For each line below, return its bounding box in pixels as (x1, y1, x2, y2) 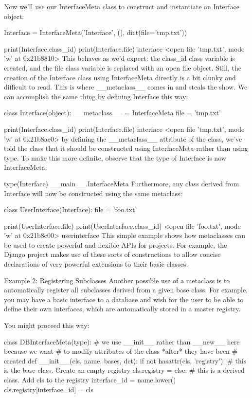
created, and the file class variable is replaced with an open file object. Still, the (4, 62, 242, 72)
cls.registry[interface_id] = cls (4, 384, 93, 394)
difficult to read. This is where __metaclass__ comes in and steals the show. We (4, 82, 248, 92)
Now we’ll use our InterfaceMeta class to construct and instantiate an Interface (4, 1, 239, 11)
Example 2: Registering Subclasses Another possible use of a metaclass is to (4, 275, 230, 285)
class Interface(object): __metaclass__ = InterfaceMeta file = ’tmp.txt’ (4, 108, 221, 118)
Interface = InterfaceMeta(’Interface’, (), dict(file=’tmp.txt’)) (4, 27, 187, 37)
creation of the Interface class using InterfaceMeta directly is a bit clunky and (4, 72, 236, 82)
